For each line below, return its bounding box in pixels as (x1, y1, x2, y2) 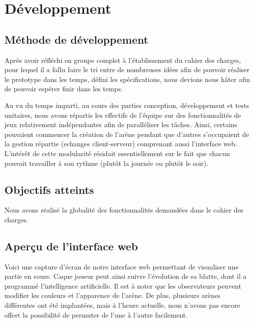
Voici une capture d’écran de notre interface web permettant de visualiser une (4, 261, 239, 271)
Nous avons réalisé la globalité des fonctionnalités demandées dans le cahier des (4, 205, 244, 215)
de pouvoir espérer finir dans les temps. (4, 83, 123, 94)
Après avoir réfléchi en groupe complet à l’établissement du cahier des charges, (4, 54, 241, 65)
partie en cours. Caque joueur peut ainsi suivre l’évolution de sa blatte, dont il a (4, 271, 247, 281)
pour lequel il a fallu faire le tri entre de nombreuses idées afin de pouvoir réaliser (4, 64, 250, 75)
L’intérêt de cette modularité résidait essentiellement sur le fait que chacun (4, 148, 230, 158)
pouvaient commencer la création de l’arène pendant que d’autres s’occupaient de (4, 129, 250, 139)
